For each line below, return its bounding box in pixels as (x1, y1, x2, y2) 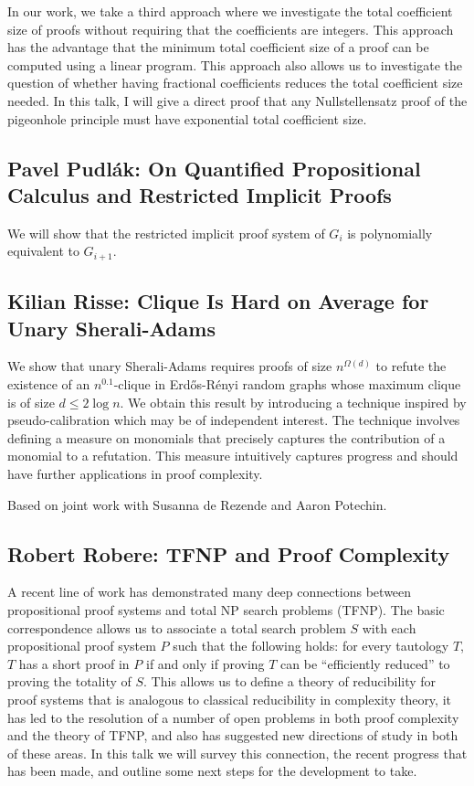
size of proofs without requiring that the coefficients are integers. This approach (7, 19, 454, 38)
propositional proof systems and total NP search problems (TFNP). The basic (7, 600, 445, 619)
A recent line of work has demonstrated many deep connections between (7, 582, 412, 601)
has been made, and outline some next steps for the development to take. (7, 761, 417, 781)
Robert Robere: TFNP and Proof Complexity (7, 539, 450, 568)
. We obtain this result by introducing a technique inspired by (120, 392, 467, 411)
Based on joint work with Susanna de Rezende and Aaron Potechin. (7, 494, 387, 514)
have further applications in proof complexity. (7, 463, 263, 483)
